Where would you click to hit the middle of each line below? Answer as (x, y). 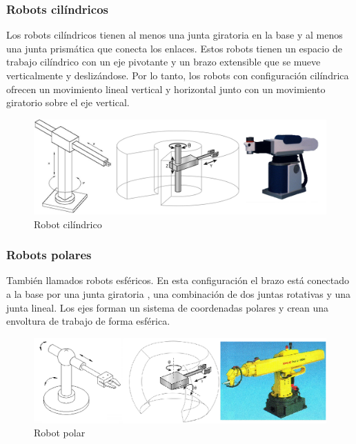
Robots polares (49, 255)
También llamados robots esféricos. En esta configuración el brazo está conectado (178, 280)
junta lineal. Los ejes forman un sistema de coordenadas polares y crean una (168, 307)
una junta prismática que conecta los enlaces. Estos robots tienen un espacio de (174, 48)
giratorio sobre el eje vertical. (68, 102)
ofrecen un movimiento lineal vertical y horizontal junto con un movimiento (166, 89)
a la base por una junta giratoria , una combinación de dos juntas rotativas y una (179, 294)
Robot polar (60, 433)
